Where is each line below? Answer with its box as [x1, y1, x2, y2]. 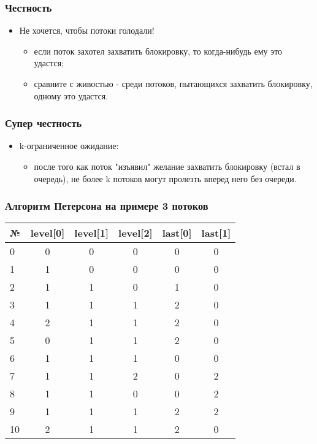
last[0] [162, 226, 192, 240]
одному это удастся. [34, 89, 109, 102]
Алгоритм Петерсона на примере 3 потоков [5, 198, 208, 213]
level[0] [30, 226, 65, 240]
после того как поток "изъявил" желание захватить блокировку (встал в [34, 160, 300, 172]
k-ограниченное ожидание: [19, 139, 119, 152]
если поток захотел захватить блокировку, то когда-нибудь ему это [34, 44, 283, 57]
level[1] [74, 226, 109, 240]
